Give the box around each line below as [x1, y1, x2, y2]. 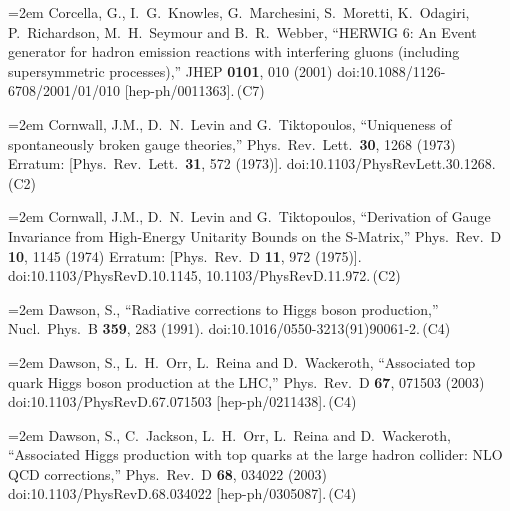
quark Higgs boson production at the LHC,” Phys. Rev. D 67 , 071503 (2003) [8, 371, 485, 392]
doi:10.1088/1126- [337, 60, 446, 81]
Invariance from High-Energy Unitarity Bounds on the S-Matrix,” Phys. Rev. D [8, 225, 502, 246]
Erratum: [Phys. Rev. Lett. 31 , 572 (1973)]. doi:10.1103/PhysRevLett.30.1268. [8, 153, 496, 174]
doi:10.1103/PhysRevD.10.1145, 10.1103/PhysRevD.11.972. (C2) [8, 265, 401, 286]
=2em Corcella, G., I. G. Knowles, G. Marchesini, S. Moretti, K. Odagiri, [8, 2, 470, 22]
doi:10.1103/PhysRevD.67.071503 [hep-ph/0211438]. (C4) [8, 391, 357, 412]
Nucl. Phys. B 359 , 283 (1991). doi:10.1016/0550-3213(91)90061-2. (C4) [8, 318, 451, 339]
